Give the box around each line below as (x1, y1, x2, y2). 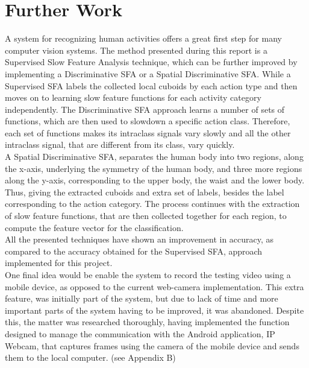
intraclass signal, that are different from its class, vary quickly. (5, 138, 235, 151)
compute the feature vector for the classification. (5, 221, 184, 233)
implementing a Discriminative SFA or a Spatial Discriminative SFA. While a (5, 67, 291, 80)
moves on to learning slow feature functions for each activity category (5, 91, 261, 104)
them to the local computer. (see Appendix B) (5, 351, 176, 364)
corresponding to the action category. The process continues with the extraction (5, 197, 300, 210)
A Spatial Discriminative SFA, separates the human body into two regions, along (5, 150, 304, 163)
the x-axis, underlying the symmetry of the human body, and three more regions (5, 162, 302, 174)
